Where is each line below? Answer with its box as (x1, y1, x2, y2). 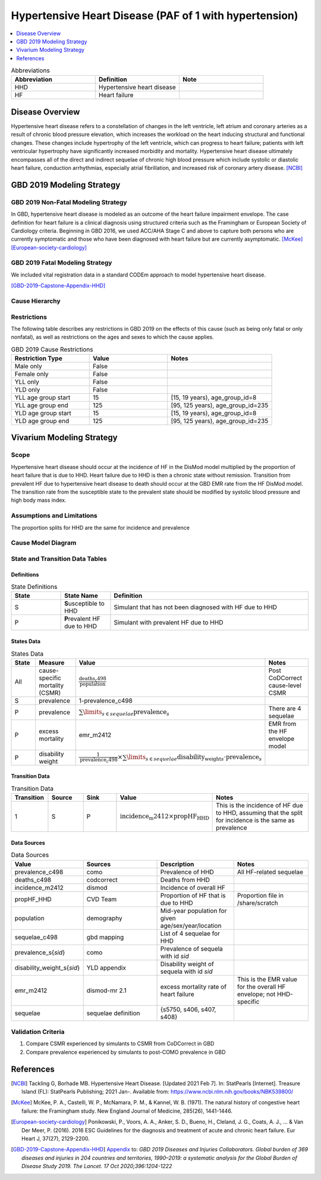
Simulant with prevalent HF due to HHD (114, 619, 224, 627)
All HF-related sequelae (237, 868, 303, 876)
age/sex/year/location (160, 921, 222, 930)
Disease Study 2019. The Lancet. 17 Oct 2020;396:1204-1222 (21, 1163, 172, 1170)
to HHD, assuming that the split (216, 809, 303, 817)
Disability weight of (160, 959, 214, 968)
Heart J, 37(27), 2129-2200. (21, 1135, 90, 1142)
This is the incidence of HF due (216, 802, 303, 810)
